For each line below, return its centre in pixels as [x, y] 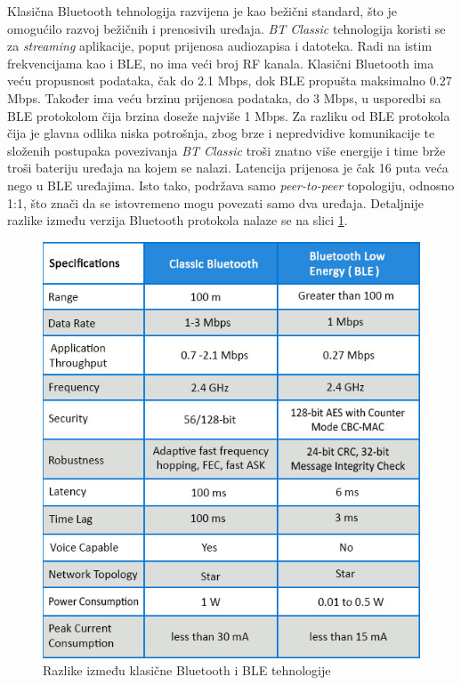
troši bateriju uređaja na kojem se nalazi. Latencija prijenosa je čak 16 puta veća [228, 168]
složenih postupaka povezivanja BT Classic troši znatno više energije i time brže [226, 150]
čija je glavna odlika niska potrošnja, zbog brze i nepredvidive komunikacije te [221, 133]
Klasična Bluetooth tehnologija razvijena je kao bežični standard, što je [202, 11]
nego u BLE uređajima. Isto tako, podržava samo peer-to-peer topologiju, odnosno [231, 185]
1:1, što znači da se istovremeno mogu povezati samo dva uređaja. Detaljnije [215, 202]
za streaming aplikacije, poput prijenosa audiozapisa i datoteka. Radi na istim [220, 46]
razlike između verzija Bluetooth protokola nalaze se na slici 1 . [178, 220]
